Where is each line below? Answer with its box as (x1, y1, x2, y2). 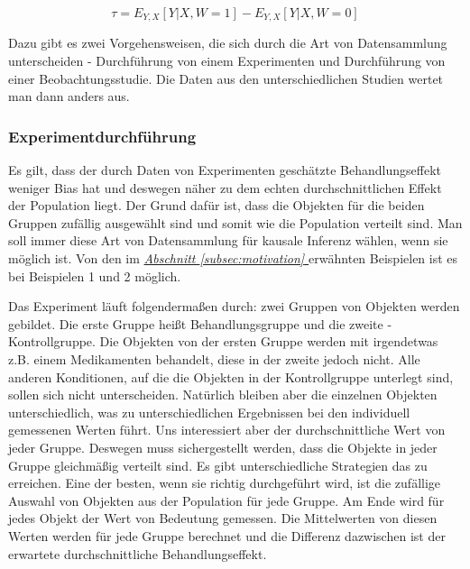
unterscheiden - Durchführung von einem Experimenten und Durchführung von (8, 51, 446, 70)
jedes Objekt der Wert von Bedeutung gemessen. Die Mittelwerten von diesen (8, 509, 438, 528)
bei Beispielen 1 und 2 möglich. (8, 266, 181, 285)
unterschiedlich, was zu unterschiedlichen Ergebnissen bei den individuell (8, 402, 410, 421)
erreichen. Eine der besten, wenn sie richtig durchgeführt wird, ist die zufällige (8, 473, 441, 492)
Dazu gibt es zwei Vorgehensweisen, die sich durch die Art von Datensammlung (8, 33, 447, 52)
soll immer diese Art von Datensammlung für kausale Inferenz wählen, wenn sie (8, 231, 448, 250)
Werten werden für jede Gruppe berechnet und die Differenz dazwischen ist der (8, 526, 446, 545)
